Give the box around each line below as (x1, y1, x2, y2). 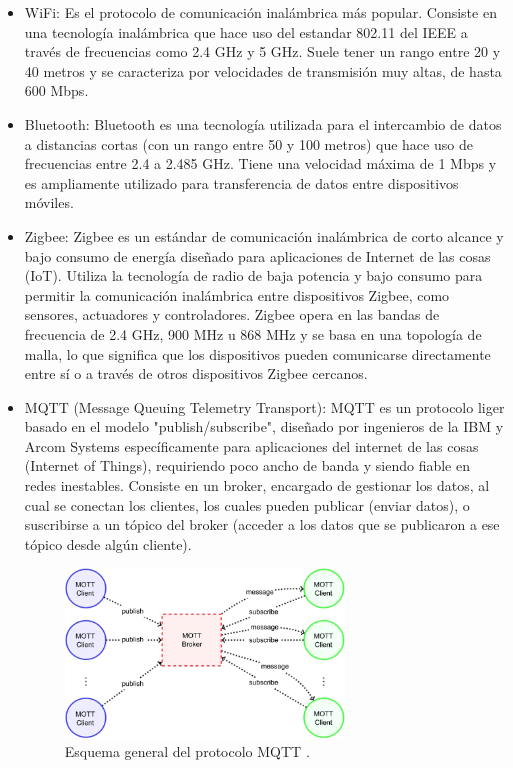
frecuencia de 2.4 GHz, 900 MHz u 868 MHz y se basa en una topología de (24, 323, 482, 344)
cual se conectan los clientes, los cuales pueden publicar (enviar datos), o (24, 494, 470, 515)
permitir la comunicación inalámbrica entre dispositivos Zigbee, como (24, 284, 450, 305)
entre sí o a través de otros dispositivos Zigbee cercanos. (24, 363, 368, 384)
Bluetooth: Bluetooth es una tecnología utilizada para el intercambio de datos (24, 113, 502, 134)
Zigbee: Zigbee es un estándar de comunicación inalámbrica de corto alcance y (24, 225, 504, 246)
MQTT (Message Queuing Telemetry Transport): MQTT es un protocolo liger (24, 396, 505, 417)
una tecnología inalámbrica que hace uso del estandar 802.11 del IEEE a (24, 21, 468, 42)
